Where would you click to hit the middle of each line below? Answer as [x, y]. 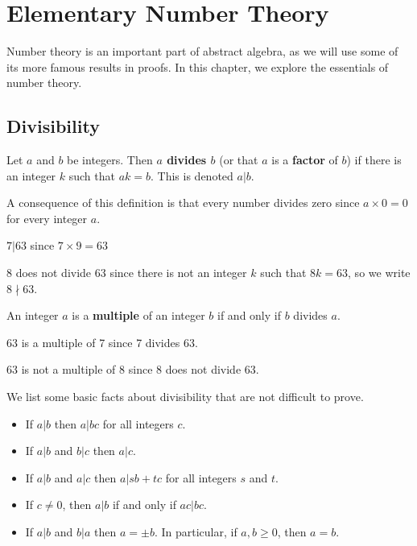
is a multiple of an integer [138, 315]
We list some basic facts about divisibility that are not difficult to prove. [185, 397]
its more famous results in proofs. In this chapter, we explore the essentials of [198, 66]
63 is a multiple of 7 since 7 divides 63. [102, 342]
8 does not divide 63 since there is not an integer [127, 273]
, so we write [379, 273]
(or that [239, 160]
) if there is [374, 160]
